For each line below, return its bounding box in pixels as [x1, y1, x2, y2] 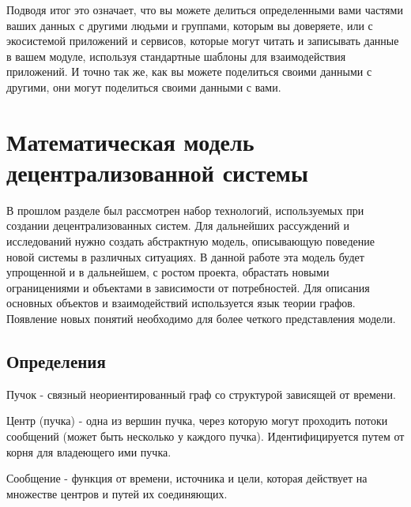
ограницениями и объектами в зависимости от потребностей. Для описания [6, 279, 370, 295]
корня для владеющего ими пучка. [6, 443, 172, 460]
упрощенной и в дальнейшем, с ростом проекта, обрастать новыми [6, 264, 330, 280]
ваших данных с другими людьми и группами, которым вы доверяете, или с [6, 17, 373, 33]
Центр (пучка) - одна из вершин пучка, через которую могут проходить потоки [6, 412, 388, 429]
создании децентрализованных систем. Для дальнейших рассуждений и [6, 217, 349, 234]
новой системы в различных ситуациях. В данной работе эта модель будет [6, 248, 364, 265]
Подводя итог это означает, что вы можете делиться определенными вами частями [6, 2, 403, 17]
